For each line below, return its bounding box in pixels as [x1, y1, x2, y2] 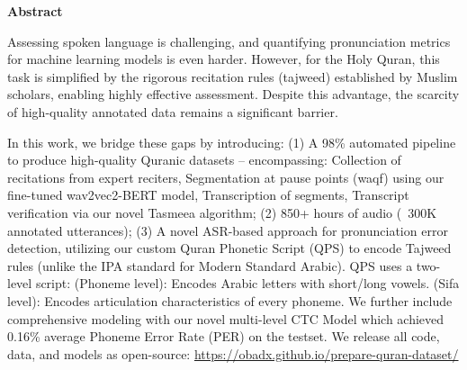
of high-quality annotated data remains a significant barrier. [7, 102, 338, 121]
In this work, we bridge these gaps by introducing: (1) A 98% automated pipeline [7, 132, 456, 151]
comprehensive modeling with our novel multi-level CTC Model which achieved [7, 309, 445, 328]
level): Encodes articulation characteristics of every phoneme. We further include [7, 291, 453, 310]
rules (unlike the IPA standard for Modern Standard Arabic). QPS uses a [7, 256, 413, 275]
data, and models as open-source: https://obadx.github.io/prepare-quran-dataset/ [7, 344, 459, 363]
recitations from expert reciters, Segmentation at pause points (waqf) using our [7, 167, 445, 186]
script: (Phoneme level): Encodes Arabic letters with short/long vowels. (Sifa [35, 274, 460, 293]
